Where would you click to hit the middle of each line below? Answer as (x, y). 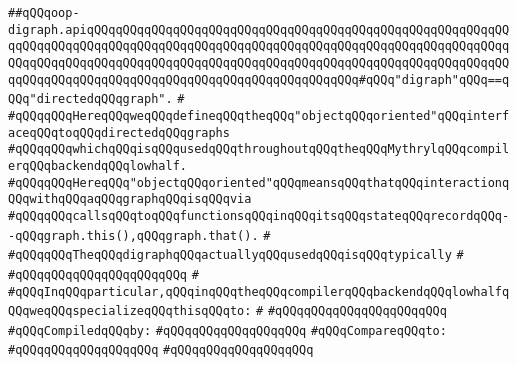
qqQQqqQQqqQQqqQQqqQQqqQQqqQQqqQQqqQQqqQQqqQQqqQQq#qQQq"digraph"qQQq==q (259, 79)
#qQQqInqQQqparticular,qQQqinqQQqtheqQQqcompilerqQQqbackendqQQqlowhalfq (259, 291)
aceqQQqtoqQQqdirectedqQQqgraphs (119, 132)
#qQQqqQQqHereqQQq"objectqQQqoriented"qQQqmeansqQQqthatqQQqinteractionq (259, 182)
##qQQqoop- (44, 13)
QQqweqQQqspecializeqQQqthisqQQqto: (130, 311)
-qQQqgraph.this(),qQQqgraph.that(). (133, 235)
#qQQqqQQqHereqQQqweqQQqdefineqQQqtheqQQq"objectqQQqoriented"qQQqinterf (259, 115)
